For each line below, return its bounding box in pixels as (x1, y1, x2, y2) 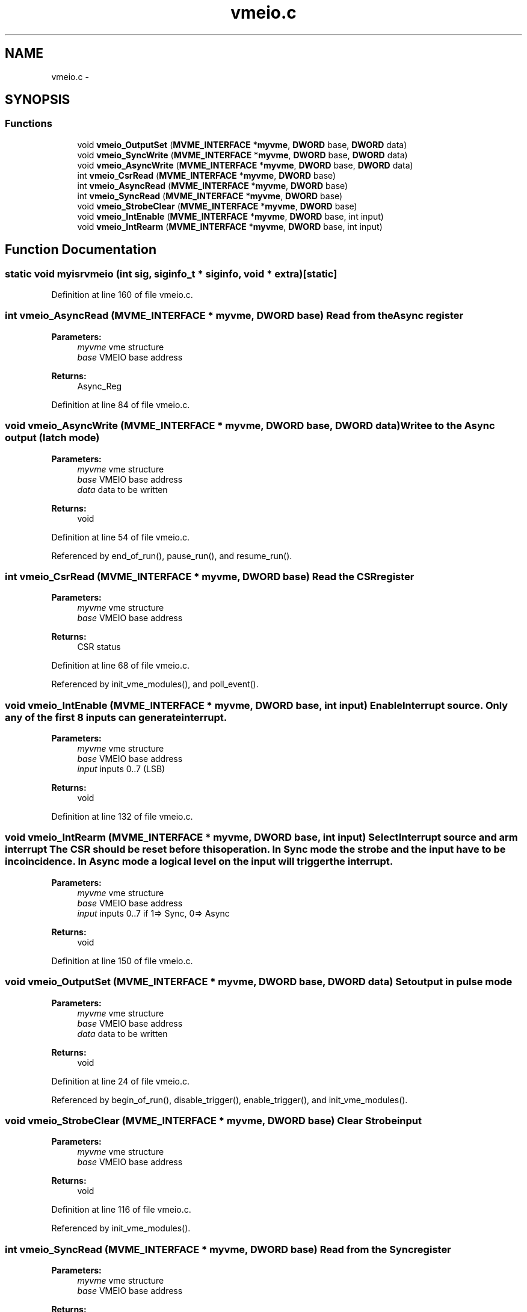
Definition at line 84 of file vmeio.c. (51, 399, 190, 410)
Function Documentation (5, 242, 156, 258)
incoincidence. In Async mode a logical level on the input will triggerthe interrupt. (5, 855, 393, 868)
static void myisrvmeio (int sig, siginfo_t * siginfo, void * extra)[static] (5, 267, 337, 280)
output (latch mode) (5, 432, 100, 444)
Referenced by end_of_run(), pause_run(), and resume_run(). (51, 550, 292, 561)
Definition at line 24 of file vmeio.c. (51, 1075, 190, 1086)
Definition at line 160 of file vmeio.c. (51, 289, 193, 300)
